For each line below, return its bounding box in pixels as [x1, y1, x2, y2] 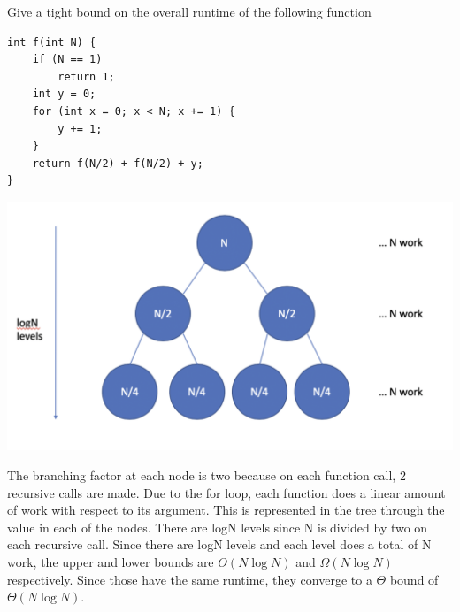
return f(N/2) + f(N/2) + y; [32, 157, 203, 170]
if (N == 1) [32, 53, 103, 66]
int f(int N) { [7, 35, 96, 49]
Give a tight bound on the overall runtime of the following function [7, 3, 372, 20]
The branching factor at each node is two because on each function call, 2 [7, 466, 406, 485]
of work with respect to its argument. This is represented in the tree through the [7, 501, 445, 519]
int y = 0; [32, 88, 96, 101]
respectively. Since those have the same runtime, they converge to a [7, 570, 372, 588]
